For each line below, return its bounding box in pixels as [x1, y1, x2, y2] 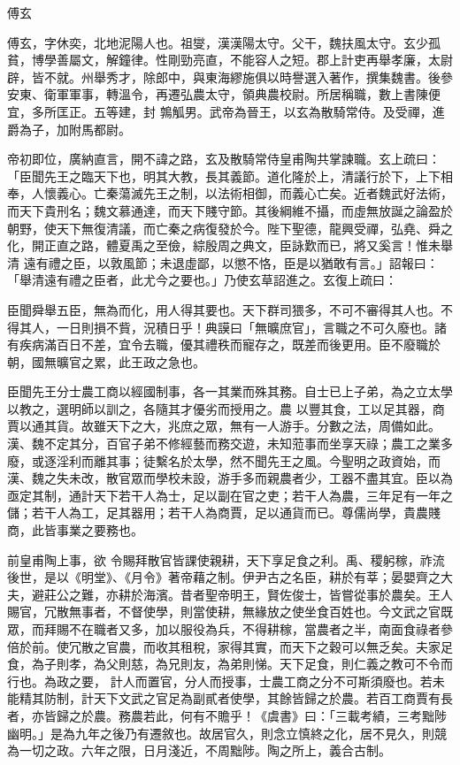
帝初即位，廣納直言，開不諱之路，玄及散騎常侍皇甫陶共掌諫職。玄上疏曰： [7, 149, 441, 168]
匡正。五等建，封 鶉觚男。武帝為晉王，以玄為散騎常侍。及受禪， [56, 102, 433, 120]
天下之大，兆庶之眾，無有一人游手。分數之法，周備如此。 [105, 417, 441, 435]
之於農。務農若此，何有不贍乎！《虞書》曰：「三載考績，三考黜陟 [68, 706, 447, 724]
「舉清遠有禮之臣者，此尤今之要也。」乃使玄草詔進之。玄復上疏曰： [7, 271, 397, 289]
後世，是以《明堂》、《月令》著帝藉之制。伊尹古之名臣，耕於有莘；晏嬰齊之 [7, 568, 441, 586]
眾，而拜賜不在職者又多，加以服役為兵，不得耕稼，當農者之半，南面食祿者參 [7, 620, 453, 638]
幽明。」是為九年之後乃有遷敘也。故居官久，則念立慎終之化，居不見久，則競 [7, 723, 447, 742]
